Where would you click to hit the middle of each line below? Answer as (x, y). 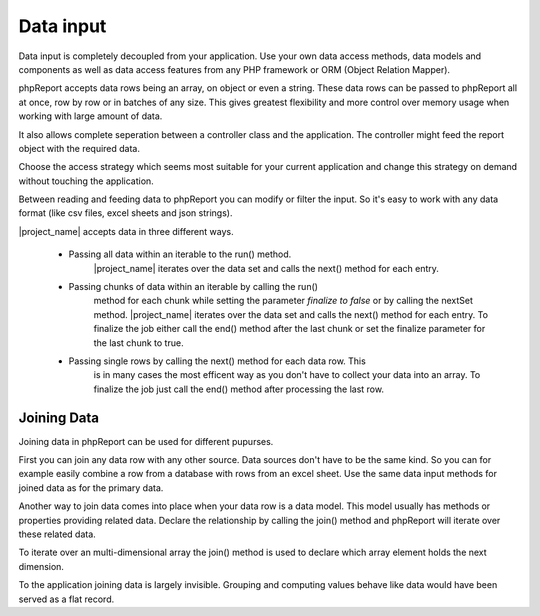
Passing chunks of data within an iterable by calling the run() (193, 287)
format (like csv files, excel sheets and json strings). (125, 213)
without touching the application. (86, 181)
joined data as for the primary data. (91, 487)
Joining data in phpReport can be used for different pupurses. (146, 441)
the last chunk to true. (138, 342)
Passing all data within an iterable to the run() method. (180, 254)
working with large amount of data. (90, 116)
